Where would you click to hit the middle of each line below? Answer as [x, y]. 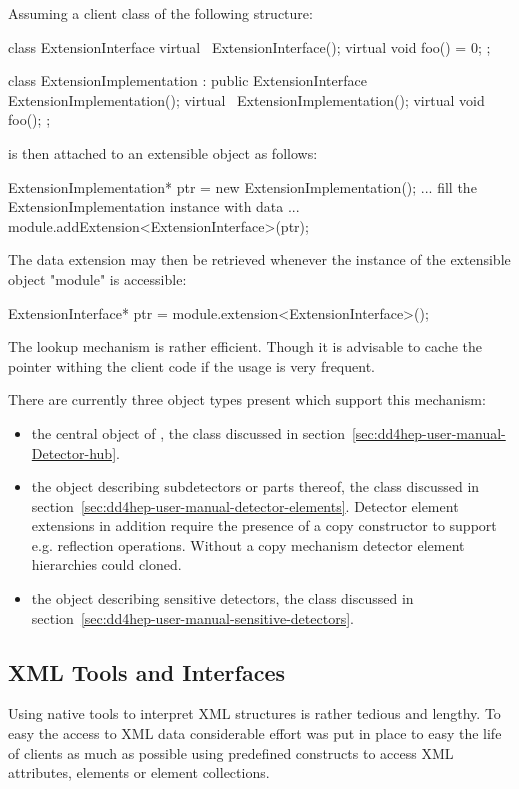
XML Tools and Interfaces [147, 671]
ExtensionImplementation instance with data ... [154, 206]
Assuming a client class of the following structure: [160, 13]
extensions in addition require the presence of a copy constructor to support [264, 525]
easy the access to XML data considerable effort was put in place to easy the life [255, 733]
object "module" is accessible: [97, 278]
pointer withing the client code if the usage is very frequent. [191, 365]
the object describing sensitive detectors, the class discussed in [222, 598]
